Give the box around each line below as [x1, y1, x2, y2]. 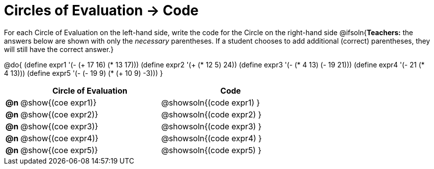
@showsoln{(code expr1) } [161, 97, 260, 108]
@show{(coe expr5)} [20, 145, 98, 155]
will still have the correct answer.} [4, 45, 114, 54]
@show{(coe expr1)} [20, 97, 97, 108]
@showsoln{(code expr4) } [161, 133, 262, 143]
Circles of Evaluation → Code [4, 2, 199, 19]
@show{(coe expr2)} [20, 109, 98, 119]
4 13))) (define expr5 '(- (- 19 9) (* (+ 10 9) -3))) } [4, 68, 163, 77]
